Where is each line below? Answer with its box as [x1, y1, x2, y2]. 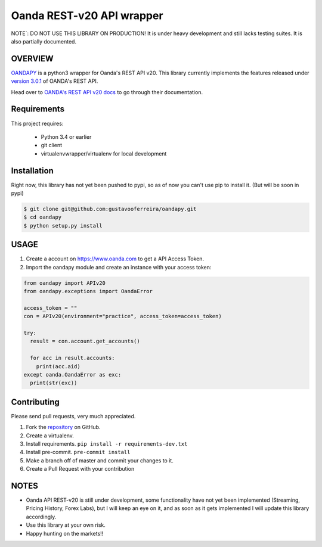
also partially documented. [11, 38, 77, 45]
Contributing [11, 397, 60, 407]
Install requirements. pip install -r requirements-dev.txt [26, 440, 188, 447]
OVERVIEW [11, 54, 54, 64]
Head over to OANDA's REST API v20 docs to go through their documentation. [11, 88, 203, 95]
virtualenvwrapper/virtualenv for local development [41, 150, 167, 157]
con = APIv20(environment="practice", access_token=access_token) [23, 313, 222, 320]
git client [41, 142, 63, 149]
